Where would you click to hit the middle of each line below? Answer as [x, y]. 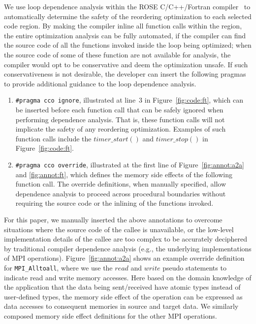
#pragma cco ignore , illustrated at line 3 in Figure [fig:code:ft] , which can [129, 100]
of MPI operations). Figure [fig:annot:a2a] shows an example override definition [124, 258]
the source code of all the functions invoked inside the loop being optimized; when [128, 45]
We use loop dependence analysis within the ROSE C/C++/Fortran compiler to [127, 6]
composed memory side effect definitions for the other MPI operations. [111, 316]
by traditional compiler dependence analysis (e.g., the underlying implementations [128, 248]
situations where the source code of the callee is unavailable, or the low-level [119, 229]
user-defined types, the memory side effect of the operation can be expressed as [123, 296]
